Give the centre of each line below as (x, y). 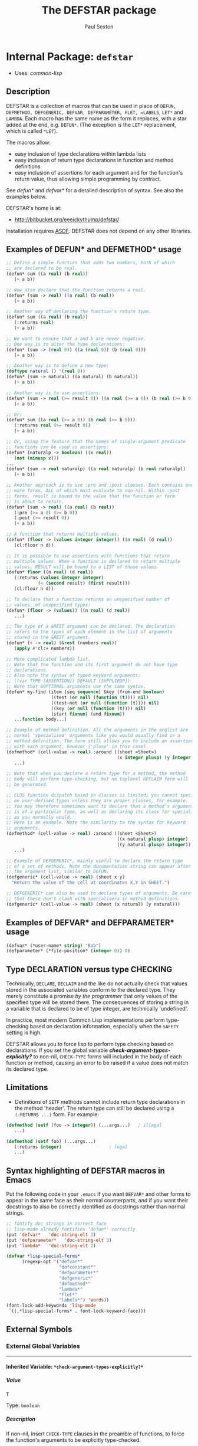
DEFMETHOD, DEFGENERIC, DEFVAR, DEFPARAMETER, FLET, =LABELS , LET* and (95, 112)
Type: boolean (23, 1405)
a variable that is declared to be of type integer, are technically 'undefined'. (97, 1009)
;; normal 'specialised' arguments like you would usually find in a (93, 736)
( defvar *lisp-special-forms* (43, 1256)
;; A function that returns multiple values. (63, 535)
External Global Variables (43, 1346)
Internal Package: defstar (70, 56)
